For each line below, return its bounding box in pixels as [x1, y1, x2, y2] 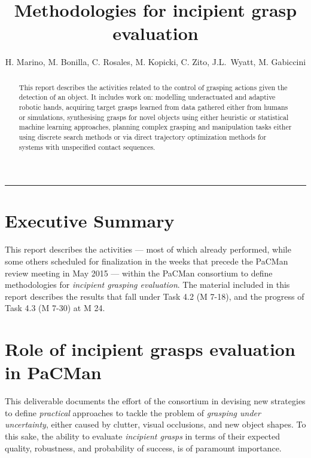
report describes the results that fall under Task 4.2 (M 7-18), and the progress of [5, 290, 304, 302]
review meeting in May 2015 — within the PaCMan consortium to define [5, 266, 273, 279]
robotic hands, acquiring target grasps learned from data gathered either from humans [19, 102, 288, 112]
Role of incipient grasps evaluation [5, 337, 295, 361]
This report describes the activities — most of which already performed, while [5, 243, 291, 256]
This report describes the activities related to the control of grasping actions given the [19, 82, 288, 92]
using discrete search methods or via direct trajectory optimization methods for [19, 131, 267, 142]
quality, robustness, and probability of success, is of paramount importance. [5, 441, 282, 454]
